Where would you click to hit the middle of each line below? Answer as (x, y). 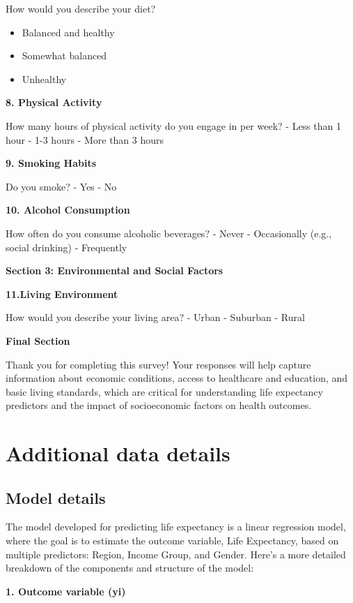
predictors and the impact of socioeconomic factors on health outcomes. (159, 405)
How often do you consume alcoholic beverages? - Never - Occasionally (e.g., (169, 233)
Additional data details (118, 453)
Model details (56, 497)
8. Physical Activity (54, 102)
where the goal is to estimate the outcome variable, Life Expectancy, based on (172, 541)
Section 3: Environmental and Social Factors (115, 270)
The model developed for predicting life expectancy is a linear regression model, (176, 527)
